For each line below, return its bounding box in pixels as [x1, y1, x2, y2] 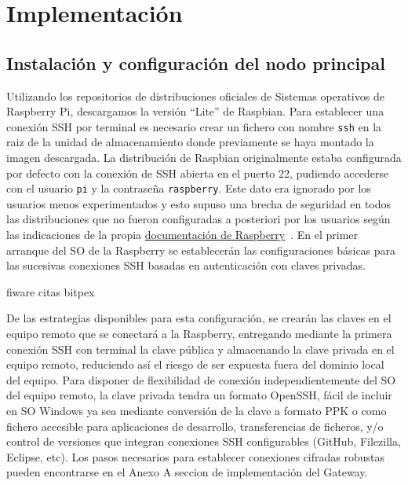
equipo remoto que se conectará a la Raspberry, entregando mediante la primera [6, 325, 392, 342]
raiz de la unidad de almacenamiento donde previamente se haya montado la [6, 134, 374, 150]
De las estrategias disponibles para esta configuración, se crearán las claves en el [6, 310, 392, 326]
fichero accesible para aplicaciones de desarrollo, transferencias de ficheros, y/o [6, 417, 384, 434]
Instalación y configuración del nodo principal [6, 50, 385, 75]
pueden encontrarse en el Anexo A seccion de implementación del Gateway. [6, 464, 368, 480]
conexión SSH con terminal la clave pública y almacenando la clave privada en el [6, 340, 395, 357]
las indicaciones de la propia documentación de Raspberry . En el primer [6, 226, 359, 243]
